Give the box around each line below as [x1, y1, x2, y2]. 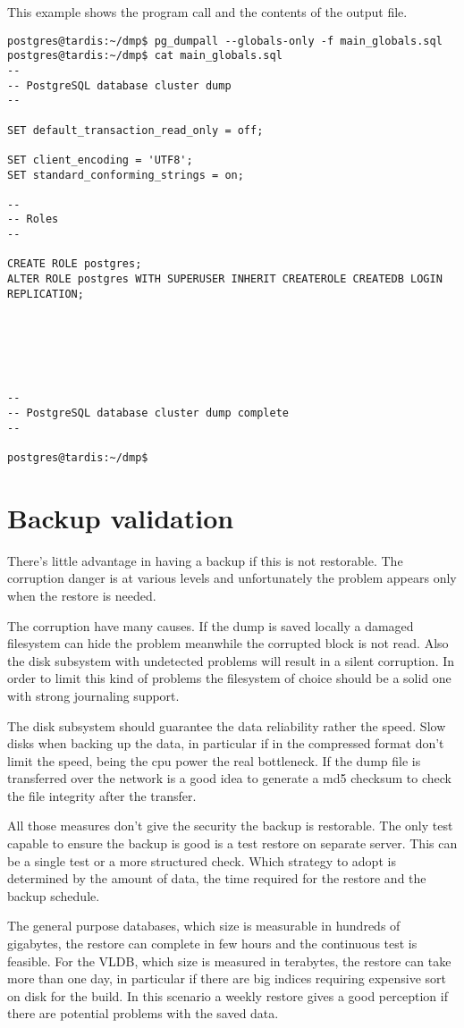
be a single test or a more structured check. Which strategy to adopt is [7, 851, 396, 870]
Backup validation [7, 499, 234, 535]
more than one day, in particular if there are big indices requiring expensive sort [7, 969, 446, 988]
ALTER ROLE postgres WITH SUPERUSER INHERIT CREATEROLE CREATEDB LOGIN [7, 273, 443, 286]
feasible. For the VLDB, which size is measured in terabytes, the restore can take [7, 951, 451, 970]
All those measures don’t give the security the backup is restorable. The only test [7, 816, 453, 835]
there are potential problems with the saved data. [7, 1004, 279, 1023]
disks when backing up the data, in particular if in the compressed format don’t [7, 734, 444, 753]
